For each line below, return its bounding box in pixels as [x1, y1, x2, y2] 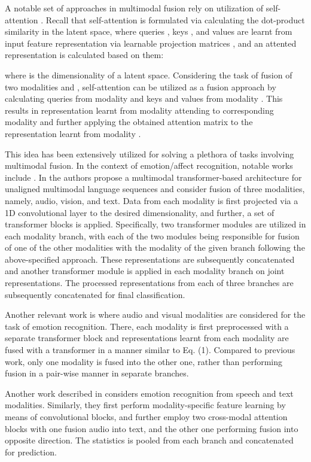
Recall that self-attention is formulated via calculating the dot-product [45, 13, 305, 26]
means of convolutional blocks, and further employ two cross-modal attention [5, 411, 288, 423]
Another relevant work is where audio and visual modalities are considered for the [5, 308, 306, 321]
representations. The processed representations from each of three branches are [5, 276, 294, 289]
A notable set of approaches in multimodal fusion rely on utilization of [5, 2, 264, 14]
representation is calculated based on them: [5, 48, 164, 61]
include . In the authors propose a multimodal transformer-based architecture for [5, 171, 302, 183]
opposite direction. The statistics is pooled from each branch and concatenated [5, 434, 294, 446]
